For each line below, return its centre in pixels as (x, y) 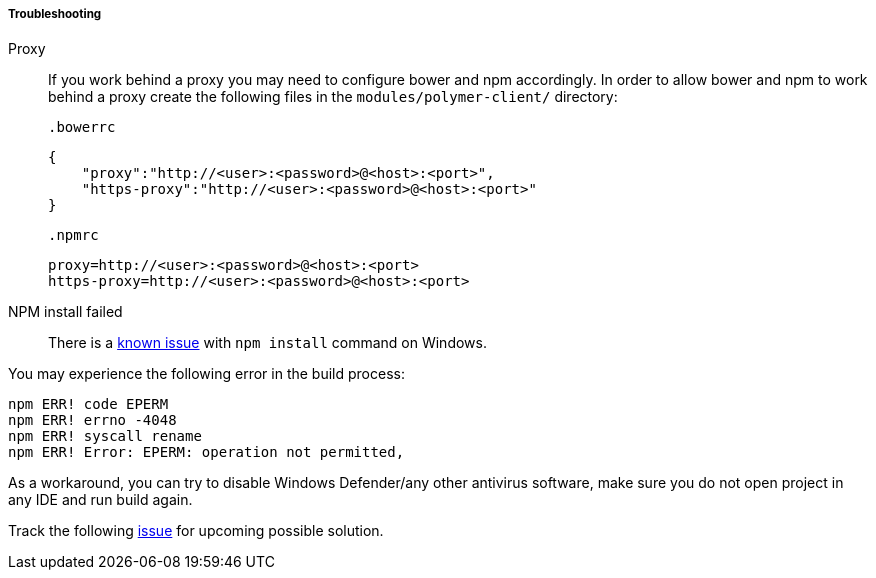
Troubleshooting (55, 14)
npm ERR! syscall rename (105, 436)
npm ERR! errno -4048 (92, 420)
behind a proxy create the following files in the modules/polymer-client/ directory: (333, 97)
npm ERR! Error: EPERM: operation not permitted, (206, 452)
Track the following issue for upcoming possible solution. (196, 531)
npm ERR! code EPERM (88, 404)
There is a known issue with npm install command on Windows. (267, 343)
